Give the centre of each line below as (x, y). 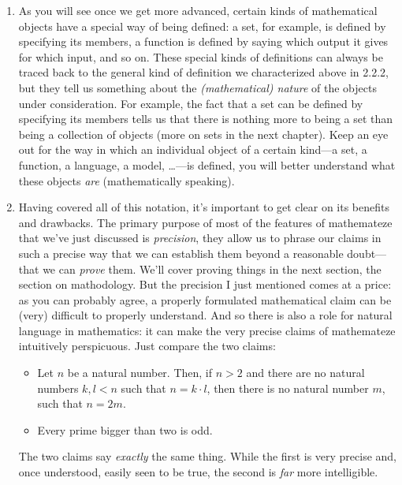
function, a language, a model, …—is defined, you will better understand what (207, 164)
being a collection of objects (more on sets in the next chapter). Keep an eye (203, 134)
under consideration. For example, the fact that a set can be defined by (191, 103)
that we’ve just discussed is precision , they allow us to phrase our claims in (200, 238)
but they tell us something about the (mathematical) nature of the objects (197, 87)
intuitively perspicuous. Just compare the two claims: (147, 346)
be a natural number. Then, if (140, 373)
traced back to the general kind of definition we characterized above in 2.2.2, (203, 72)
